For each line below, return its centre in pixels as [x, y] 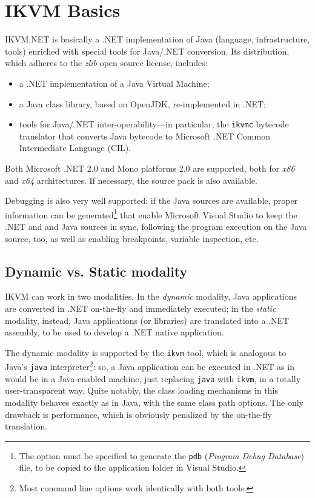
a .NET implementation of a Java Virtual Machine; [114, 83]
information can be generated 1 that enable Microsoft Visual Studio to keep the [151, 214]
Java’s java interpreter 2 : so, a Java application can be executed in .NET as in [150, 366]
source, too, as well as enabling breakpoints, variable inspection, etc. [132, 238]
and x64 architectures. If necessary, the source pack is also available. [131, 180]
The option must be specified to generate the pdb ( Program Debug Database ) [161, 455]
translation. [26, 426]
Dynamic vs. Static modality [96, 271]
